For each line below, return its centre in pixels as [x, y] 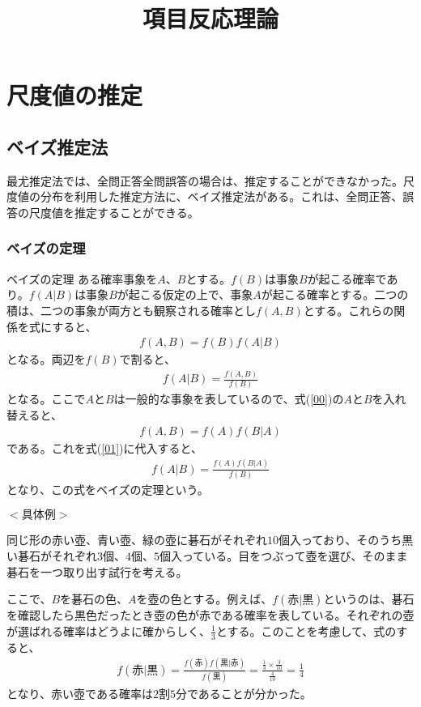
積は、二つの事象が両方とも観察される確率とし [131, 310]
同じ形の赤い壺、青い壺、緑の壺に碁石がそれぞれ [137, 540]
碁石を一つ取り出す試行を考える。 [97, 571]
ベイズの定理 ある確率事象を [82, 278]
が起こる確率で [347, 278]
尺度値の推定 [75, 95]
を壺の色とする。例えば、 [204, 599]
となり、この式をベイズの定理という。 [108, 489]
